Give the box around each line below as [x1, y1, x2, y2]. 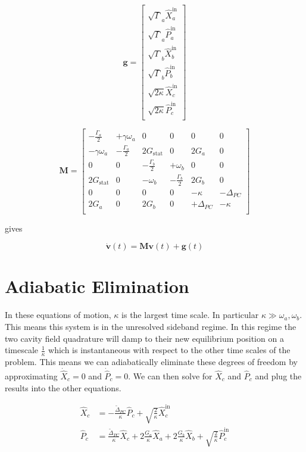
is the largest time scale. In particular [121, 308, 259, 321]
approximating [5, 369, 58, 382]
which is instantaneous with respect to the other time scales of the [48, 344, 291, 356]
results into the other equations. [5, 381, 121, 394]
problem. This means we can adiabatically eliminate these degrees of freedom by [5, 355, 298, 367]
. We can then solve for [128, 369, 213, 382]
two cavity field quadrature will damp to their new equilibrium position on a [5, 332, 284, 344]
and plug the [255, 369, 302, 382]
